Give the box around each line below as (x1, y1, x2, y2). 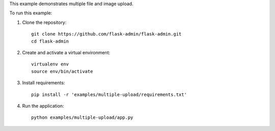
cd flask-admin (31, 38, 69, 44)
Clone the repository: (22, 19, 67, 25)
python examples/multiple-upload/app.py (31, 115, 133, 120)
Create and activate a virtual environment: (22, 49, 111, 55)
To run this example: (9, 10, 52, 16)
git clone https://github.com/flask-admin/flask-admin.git (31, 31, 182, 37)
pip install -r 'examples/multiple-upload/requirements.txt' (31, 91, 187, 97)
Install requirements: (22, 80, 65, 86)
